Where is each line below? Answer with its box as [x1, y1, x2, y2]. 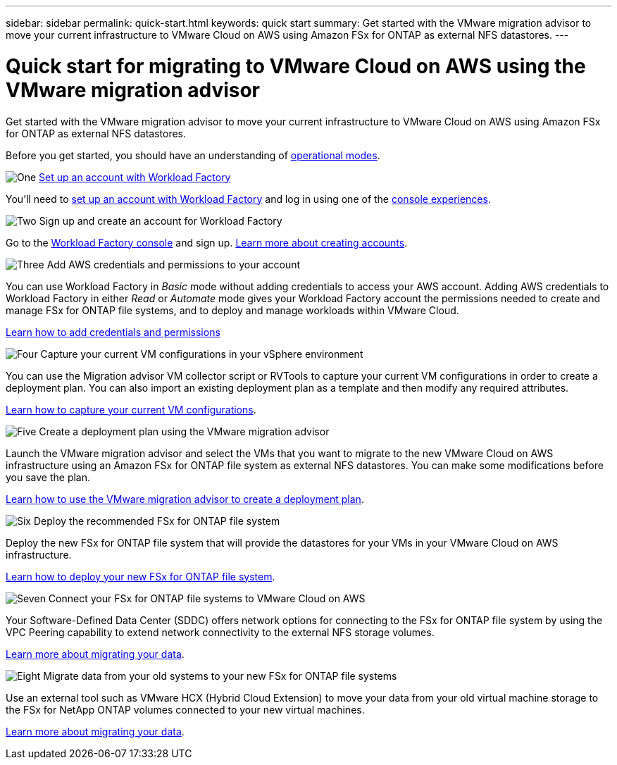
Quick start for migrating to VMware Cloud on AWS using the [6, 54, 586, 78]
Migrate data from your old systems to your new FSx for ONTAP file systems [43, 669, 397, 682]
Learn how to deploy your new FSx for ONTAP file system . [6, 570, 275, 583]
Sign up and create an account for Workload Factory [39, 214, 282, 227]
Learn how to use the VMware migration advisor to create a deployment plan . [6, 492, 364, 505]
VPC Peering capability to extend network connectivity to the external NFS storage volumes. [6, 626, 435, 638]
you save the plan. [6, 471, 91, 483]
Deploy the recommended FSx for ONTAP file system [33, 514, 280, 527]
